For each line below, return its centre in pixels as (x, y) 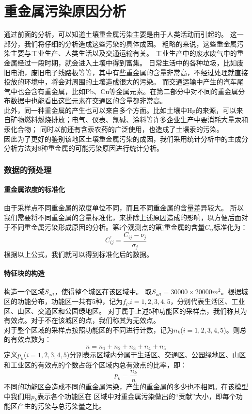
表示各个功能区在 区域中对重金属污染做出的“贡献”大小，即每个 (136, 396)
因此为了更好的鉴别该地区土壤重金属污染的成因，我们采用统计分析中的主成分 (126, 138)
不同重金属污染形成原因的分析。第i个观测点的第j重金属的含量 (108, 227)
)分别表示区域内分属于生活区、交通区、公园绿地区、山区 (156, 355)
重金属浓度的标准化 (34, 189)
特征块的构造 (24, 273)
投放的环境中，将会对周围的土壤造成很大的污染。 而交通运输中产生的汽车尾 (124, 82)
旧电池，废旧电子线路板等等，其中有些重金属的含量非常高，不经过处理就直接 (126, 72)
